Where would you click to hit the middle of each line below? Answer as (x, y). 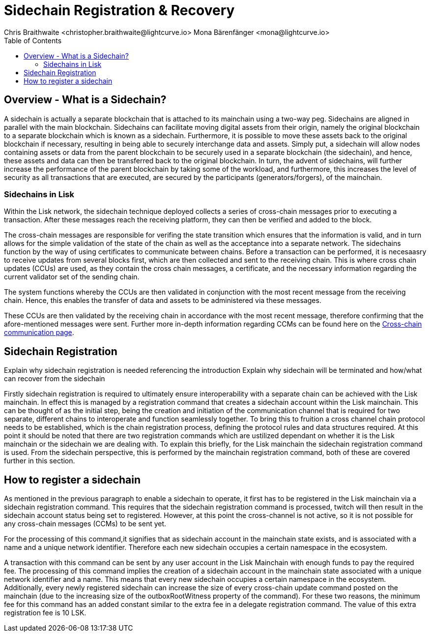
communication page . (39, 333)
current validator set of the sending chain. (72, 277)
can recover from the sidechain (55, 379)
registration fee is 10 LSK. (45, 613)
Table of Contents (33, 40)
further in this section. (40, 461)
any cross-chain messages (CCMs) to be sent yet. (85, 524)
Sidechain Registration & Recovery (119, 10)
